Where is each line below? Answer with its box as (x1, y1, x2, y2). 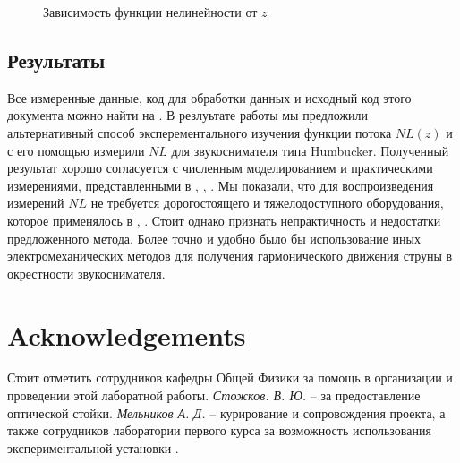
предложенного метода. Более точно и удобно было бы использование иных (7, 228, 421, 247)
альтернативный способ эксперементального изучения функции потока (7, 123, 392, 141)
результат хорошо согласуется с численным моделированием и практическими (7, 159, 433, 177)
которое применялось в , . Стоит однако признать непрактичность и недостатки (7, 210, 441, 229)
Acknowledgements (7, 316, 246, 353)
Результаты (7, 46, 106, 73)
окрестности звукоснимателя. (7, 263, 166, 282)
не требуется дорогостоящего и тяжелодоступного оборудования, (90, 193, 444, 212)
